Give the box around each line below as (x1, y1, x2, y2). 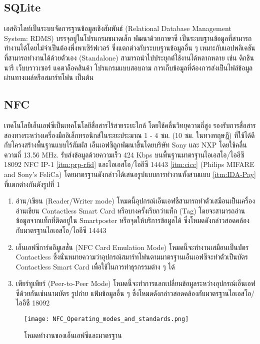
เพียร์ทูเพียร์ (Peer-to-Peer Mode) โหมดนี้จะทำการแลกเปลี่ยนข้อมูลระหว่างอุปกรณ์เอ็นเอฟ (15, 278, 255, 288)
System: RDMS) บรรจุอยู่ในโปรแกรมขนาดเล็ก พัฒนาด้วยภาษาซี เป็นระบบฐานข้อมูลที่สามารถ (4, 32, 252, 43)
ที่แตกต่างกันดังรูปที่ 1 (4, 178, 60, 189)
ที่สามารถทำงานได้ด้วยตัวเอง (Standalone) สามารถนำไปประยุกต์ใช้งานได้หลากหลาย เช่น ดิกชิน (4, 52, 254, 62)
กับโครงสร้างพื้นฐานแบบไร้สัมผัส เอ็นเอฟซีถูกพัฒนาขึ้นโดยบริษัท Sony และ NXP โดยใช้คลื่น (4, 139, 247, 150)
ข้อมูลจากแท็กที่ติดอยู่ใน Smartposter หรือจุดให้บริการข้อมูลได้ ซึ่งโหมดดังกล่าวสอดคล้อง (15, 215, 250, 225)
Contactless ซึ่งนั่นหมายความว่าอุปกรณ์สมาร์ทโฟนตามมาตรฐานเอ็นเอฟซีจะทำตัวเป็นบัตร (15, 251, 248, 262)
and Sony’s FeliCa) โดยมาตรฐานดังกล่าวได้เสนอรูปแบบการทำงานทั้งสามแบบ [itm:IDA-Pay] (4, 168, 256, 179)
